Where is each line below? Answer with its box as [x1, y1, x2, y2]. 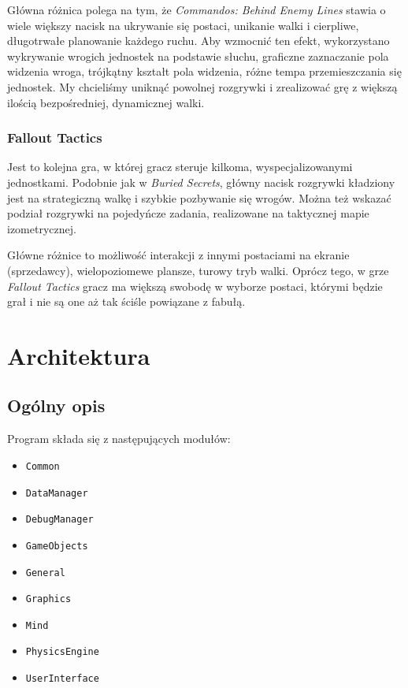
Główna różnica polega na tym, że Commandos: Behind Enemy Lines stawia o [7, 2, 386, 17]
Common [25, 460, 60, 472]
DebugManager [25, 514, 94, 526]
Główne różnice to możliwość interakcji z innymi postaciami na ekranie [7, 247, 350, 263]
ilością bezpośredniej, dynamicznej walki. [7, 94, 205, 110]
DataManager [25, 487, 88, 499]
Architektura [7, 339, 150, 371]
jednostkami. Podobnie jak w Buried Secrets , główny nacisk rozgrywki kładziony [7, 173, 395, 190]
